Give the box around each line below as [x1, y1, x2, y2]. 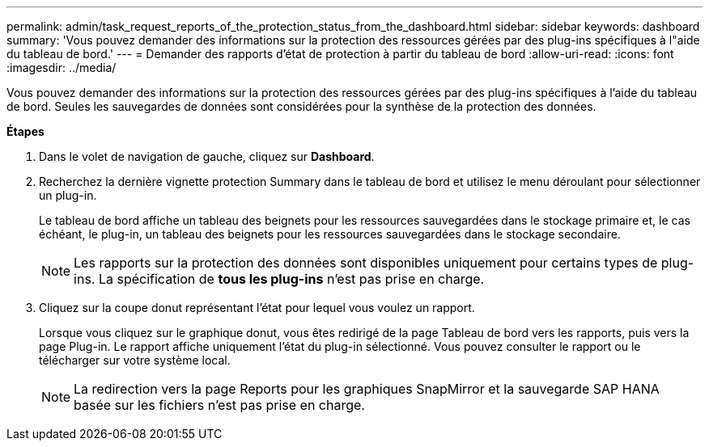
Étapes [6, 124, 45, 138]
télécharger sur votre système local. [39, 353, 231, 367]
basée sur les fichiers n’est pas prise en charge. [74, 397, 365, 413]
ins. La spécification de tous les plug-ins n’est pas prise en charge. [74, 271, 485, 287]
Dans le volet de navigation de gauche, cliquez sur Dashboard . [39, 150, 375, 163]
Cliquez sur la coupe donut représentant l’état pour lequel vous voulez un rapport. [39, 301, 475, 314]
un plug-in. [39, 188, 97, 202]
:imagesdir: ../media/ [6, 61, 117, 74]
